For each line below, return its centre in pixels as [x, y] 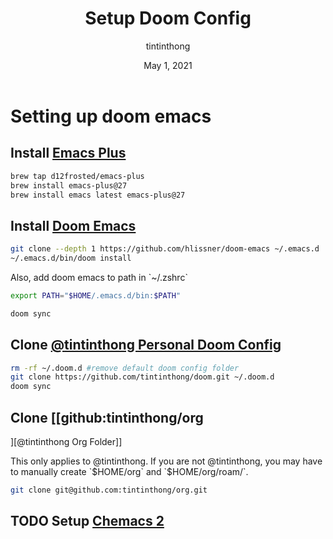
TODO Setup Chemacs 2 [87, 521]
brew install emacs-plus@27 [69, 185]
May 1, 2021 [168, 65]
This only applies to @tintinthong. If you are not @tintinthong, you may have [166, 461]
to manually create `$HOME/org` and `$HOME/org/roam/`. [129, 471]
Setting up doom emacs [111, 116]
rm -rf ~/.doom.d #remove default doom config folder [125, 368]
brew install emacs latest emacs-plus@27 [98, 195]
